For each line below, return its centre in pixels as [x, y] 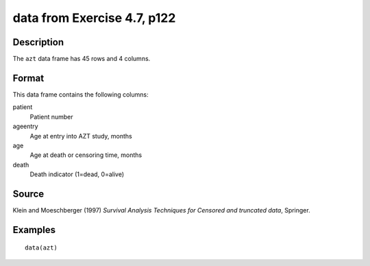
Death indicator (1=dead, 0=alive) [77, 174]
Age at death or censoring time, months [86, 155]
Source [28, 194]
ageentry [25, 126]
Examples [34, 230]
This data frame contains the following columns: [81, 94]
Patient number [51, 117]
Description [38, 42]
